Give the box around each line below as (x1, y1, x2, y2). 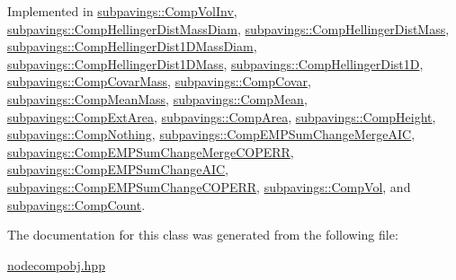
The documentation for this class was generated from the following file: (7, 225, 398, 244)
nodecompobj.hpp (7, 255, 105, 274)
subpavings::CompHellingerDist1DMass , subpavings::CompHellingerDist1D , (7, 54, 424, 73)
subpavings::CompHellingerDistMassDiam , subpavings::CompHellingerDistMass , (7, 19, 450, 38)
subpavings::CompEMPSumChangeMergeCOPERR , (7, 142, 294, 161)
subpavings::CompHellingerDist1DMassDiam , (7, 37, 257, 56)
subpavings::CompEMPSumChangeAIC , (7, 160, 228, 179)
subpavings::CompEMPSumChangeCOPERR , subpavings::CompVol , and (7, 177, 411, 196)
